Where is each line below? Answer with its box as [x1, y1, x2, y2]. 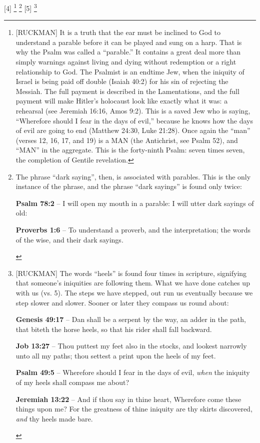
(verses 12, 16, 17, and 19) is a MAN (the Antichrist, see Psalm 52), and [15, 134, 238, 145]
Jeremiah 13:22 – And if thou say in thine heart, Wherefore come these [15, 393, 241, 404]
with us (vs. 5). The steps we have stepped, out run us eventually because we [15, 287, 253, 297]
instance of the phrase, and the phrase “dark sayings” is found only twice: [15, 181, 242, 191]
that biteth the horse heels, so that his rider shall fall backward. [15, 323, 212, 334]
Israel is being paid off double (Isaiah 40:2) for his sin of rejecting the [15, 76, 228, 86]
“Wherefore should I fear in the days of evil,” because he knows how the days [15, 115, 253, 125]
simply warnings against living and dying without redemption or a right [15, 56, 236, 67]
